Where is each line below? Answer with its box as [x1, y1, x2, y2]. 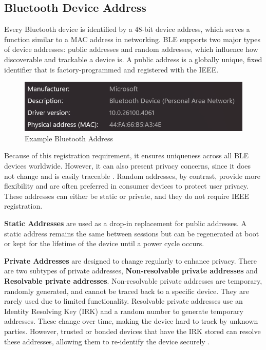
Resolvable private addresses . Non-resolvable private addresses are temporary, [4, 275, 262, 286]
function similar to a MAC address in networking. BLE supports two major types [4, 33, 261, 44]
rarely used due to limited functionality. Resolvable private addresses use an [4, 296, 243, 306]
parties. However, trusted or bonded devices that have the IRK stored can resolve [4, 325, 261, 336]
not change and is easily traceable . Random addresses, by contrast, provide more [4, 170, 260, 181]
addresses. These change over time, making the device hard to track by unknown [4, 316, 258, 326]
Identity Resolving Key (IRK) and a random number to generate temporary [4, 305, 243, 316]
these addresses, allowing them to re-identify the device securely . [4, 336, 210, 346]
